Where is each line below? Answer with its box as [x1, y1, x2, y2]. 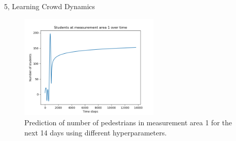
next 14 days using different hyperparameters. [24, 127, 167, 137]
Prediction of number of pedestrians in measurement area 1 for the [24, 117, 232, 127]
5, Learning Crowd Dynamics [4, 1, 95, 11]
